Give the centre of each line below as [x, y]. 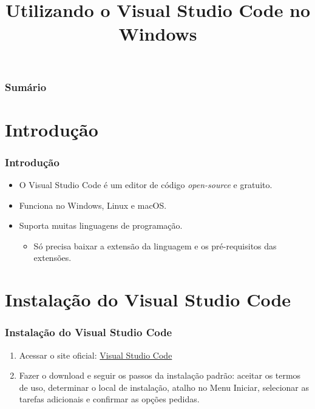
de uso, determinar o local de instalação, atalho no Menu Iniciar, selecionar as [164, 387]
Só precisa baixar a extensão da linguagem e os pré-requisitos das [155, 245]
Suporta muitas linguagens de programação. [101, 225]
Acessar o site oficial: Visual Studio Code [96, 355]
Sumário [26, 86]
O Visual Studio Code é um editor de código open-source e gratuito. [146, 185]
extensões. [52, 258]
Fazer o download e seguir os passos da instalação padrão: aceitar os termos [160, 375]
